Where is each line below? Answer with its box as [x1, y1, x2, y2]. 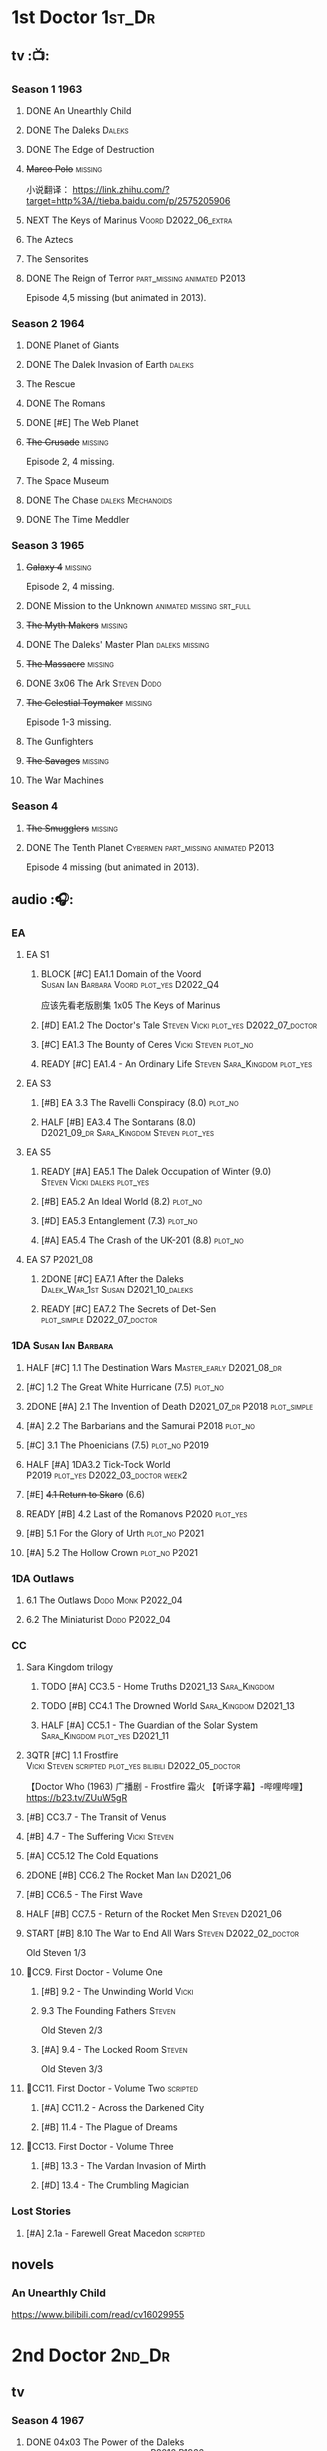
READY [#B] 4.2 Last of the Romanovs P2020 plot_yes [25, 1507, 248, 1520]
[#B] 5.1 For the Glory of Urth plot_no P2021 [25, 1527, 204, 1539]
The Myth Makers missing [25, 619, 128, 631]
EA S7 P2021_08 [25, 1254, 94, 1266]
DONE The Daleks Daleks [25, 124, 129, 136]
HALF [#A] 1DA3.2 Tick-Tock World [25, 1458, 171, 1470]
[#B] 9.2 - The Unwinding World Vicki [40, 1986, 194, 1998]
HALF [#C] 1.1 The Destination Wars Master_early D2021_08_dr [25, 1361, 283, 1373]
